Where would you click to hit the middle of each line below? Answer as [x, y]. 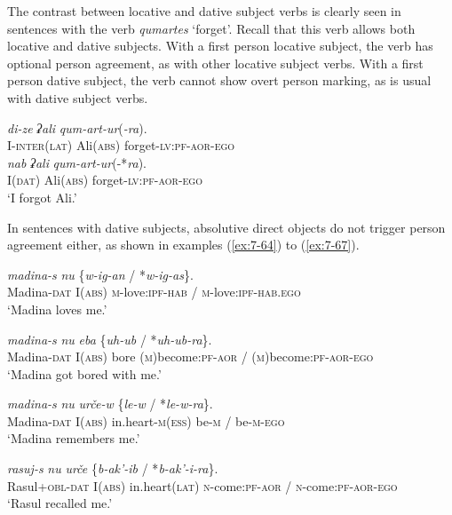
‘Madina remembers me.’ [74, 438]
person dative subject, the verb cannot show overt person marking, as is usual [219, 80]
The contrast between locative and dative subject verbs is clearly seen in [204, 11]
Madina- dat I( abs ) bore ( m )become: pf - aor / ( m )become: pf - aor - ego [190, 357]
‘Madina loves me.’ [57, 309]
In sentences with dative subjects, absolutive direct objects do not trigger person [226, 227]
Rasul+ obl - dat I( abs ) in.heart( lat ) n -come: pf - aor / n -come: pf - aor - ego [202, 485]
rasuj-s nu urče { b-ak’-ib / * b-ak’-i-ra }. [113, 468]
